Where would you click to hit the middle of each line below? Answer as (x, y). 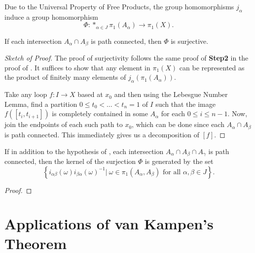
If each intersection (33, 41)
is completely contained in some (100, 113)
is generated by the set (179, 161)
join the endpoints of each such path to (64, 124)
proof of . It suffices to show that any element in (77, 67)
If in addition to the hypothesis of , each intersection (84, 151)
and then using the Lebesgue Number (171, 94)
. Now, (237, 113)
